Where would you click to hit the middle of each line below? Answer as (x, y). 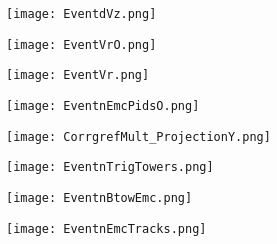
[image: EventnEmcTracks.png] (106, 228)
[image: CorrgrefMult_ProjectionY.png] (138, 136)
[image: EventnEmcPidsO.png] (103, 105)
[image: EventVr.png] (78, 75)
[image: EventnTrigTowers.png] (110, 167)
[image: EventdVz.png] (81, 14)
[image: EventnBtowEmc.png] (99, 197)
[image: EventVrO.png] (81, 44)
